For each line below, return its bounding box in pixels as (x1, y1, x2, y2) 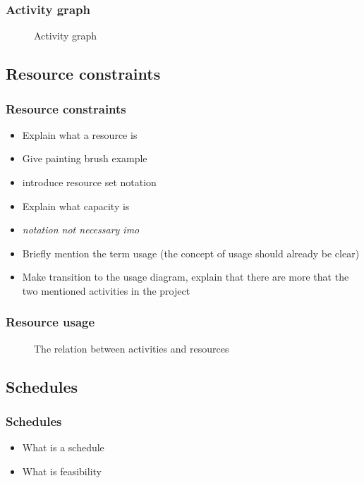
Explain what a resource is (22, 127, 138, 142)
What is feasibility (22, 463, 102, 478)
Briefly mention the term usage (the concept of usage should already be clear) (22, 245, 360, 260)
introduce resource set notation (22, 175, 157, 189)
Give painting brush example (22, 151, 147, 166)
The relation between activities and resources (34, 341, 229, 355)
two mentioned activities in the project (22, 283, 190, 298)
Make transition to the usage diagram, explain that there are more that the (22, 269, 349, 284)
